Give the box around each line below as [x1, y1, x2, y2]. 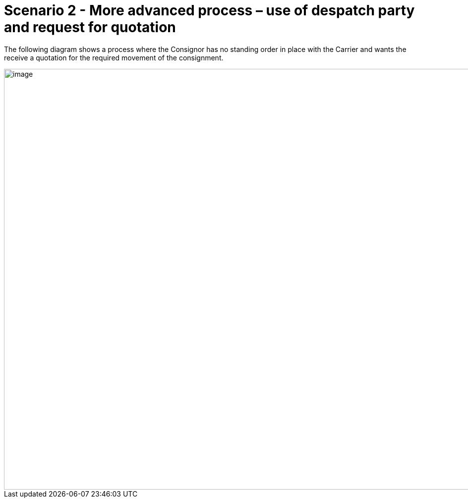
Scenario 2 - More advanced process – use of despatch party [4, 2, 415, 19]
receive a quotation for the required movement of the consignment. [4, 53, 224, 62]
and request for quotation [4, 19, 176, 36]
